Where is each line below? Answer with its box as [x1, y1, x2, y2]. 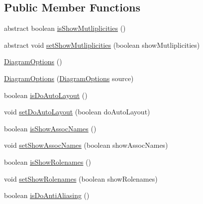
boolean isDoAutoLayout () [4, 90, 88, 100]
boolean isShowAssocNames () [4, 123, 97, 133]
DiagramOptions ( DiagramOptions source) [4, 73, 134, 83]
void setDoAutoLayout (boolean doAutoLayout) [4, 106, 150, 117]
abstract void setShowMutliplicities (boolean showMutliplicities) [4, 39, 200, 50]
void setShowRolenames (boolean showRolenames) [4, 173, 158, 184]
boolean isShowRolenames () [4, 156, 91, 167]
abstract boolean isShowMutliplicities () [4, 23, 126, 33]
